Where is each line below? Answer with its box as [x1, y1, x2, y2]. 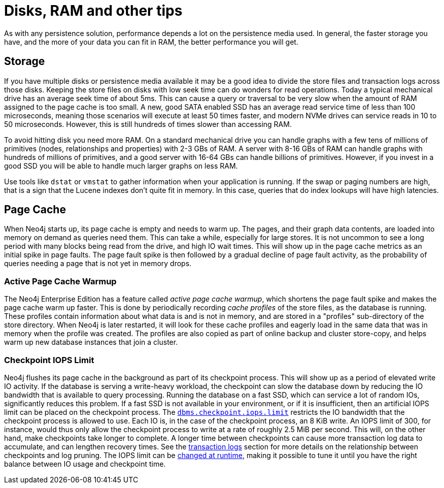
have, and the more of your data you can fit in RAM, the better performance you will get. [4, 37, 298, 46]
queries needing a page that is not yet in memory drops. [4, 259, 192, 268]
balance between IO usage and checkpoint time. [4, 459, 166, 468]
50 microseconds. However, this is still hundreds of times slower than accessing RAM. [4, 119, 292, 128]
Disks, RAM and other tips [4, 2, 183, 19]
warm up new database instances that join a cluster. [4, 338, 178, 347]
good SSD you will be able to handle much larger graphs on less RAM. [4, 161, 238, 170]
